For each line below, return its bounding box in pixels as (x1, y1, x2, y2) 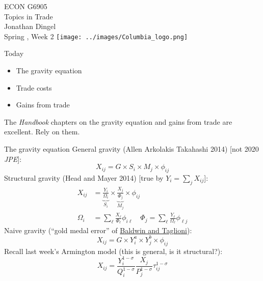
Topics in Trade (4, 11, 53, 21)
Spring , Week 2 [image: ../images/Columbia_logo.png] (4, 31, 188, 41)
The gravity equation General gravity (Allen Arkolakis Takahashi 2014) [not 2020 (4, 144, 259, 154)
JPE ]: (4, 153, 22, 164)
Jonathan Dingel (4, 21, 56, 32)
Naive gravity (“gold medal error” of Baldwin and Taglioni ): (4, 224, 192, 235)
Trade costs (16, 82, 52, 93)
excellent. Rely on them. (4, 126, 80, 137)
